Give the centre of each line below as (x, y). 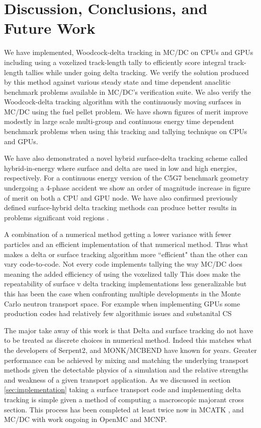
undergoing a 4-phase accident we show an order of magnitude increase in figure (127, 188)
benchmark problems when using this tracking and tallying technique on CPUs (126, 131)
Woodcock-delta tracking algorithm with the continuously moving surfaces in (123, 102)
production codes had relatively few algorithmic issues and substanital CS (118, 313)
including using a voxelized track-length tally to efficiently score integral (115, 62)
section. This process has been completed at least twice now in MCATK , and (124, 409)
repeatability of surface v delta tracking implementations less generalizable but (125, 284)
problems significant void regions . (57, 217)
